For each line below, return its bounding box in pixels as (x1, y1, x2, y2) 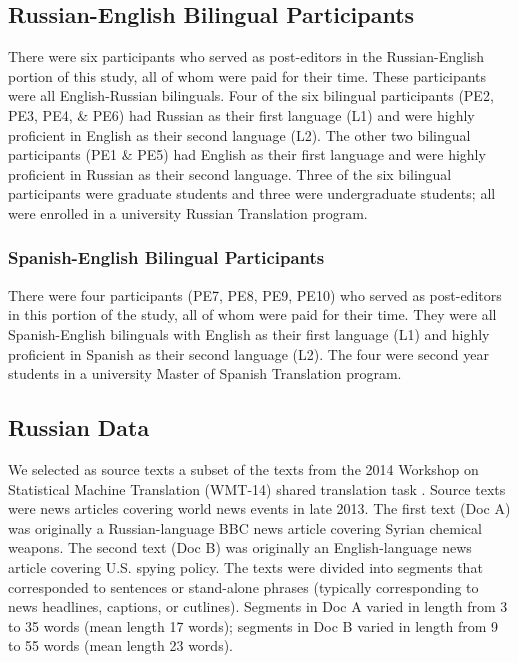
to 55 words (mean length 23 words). (8, 635, 233, 656)
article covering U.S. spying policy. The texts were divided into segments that (8, 556, 483, 577)
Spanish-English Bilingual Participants (8, 245, 325, 270)
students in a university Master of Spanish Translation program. (8, 363, 402, 384)
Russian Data (8, 412, 150, 443)
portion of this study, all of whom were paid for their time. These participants (8, 65, 487, 86)
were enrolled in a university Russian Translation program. (8, 202, 368, 223)
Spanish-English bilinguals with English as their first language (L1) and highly (8, 323, 490, 344)
